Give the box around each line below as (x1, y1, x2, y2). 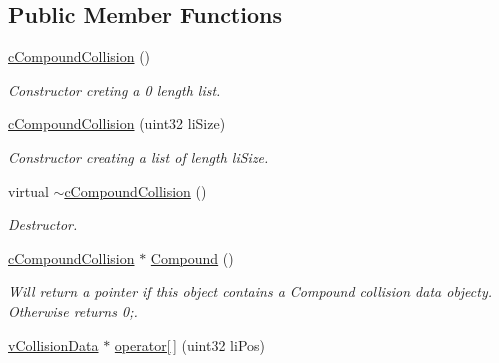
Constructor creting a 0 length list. (8, 79, 221, 100)
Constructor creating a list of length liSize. (8, 146, 269, 167)
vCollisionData (8, 334, 99, 355)
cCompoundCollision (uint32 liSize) (8, 113, 226, 134)
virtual (8, 180, 49, 201)
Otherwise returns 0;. (8, 300, 138, 321)
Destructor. (8, 214, 78, 235)
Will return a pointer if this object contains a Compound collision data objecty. (8, 281, 493, 302)
